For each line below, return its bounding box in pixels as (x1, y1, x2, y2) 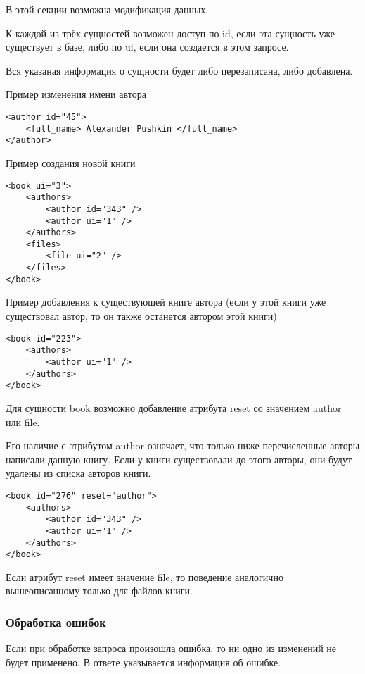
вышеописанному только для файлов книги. (6, 583, 193, 598)
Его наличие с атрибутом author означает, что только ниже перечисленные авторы (6, 438, 360, 453)
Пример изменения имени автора (6, 87, 146, 101)
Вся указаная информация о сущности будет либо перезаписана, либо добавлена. (6, 63, 353, 77)
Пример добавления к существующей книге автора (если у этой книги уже (6, 294, 326, 309)
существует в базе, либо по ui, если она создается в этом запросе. (6, 39, 289, 54)
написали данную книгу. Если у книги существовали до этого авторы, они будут (6, 451, 352, 466)
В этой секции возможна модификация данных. (6, 2, 209, 16)
